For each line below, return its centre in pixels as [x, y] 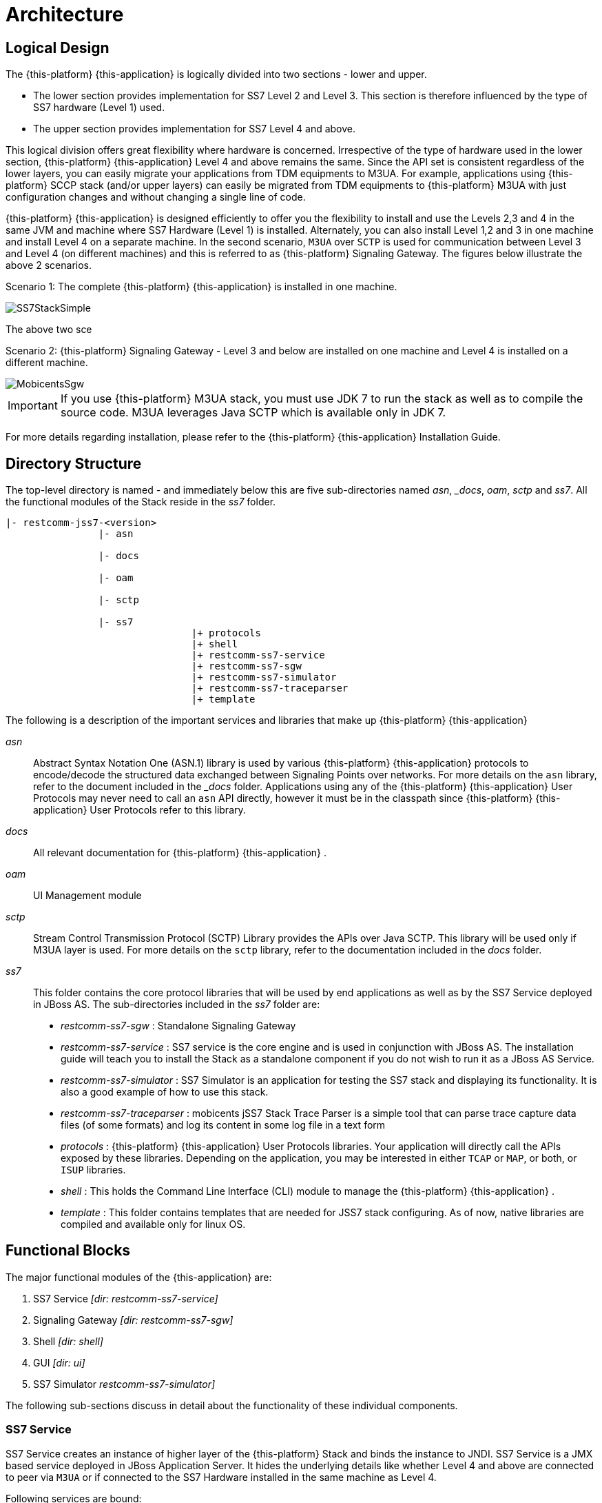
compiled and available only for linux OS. [153, 1224]
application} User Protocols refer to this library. [139, 810]
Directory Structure [74, 463]
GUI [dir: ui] [59, 1362]
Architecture [65, 14]
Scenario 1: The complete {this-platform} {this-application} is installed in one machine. [201, 287]
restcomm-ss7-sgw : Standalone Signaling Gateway [178, 1026]
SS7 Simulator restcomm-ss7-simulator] [124, 1384]
